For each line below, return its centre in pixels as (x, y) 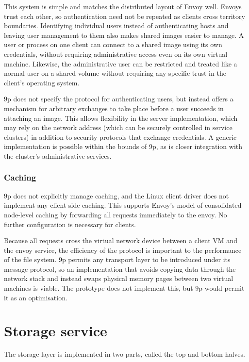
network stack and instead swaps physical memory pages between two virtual (119, 278)
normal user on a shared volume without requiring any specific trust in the (115, 73)
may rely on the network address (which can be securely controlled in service (118, 127)
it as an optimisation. (36, 297)
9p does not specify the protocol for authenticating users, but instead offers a (119, 99)
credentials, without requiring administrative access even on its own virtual (116, 54)
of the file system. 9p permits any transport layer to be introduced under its (117, 259)
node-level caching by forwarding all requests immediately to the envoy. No (116, 214)
